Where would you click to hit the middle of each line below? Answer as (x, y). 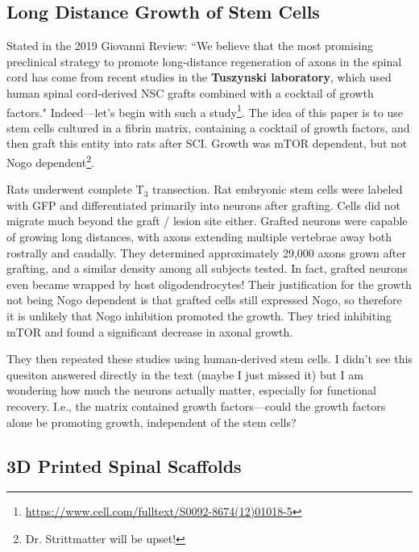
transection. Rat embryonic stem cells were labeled (277, 189)
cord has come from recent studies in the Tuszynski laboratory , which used (199, 77)
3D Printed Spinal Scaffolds (124, 465)
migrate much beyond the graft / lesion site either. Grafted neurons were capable (207, 221)
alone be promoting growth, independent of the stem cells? (151, 422)
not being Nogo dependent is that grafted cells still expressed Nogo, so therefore (204, 300)
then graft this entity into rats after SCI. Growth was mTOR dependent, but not (207, 143)
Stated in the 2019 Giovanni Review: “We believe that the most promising (190, 46)
